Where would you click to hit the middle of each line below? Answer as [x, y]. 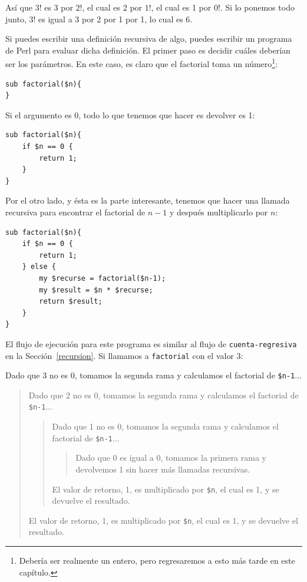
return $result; [71, 302]
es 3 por [59, 7]
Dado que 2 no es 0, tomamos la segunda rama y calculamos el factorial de [164, 395]
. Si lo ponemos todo [257, 7]
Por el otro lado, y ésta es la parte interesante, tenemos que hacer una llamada [148, 200]
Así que [19, 7]
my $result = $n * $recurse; [96, 290]
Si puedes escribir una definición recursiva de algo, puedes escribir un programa [149, 39]
